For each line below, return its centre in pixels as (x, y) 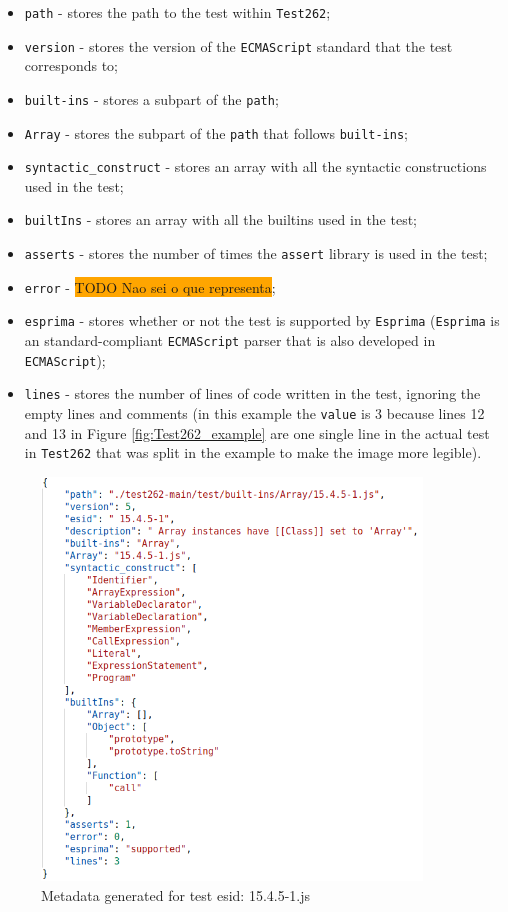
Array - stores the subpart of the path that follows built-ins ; (216, 132)
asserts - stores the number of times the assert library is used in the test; (256, 253)
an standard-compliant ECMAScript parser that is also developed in (230, 340)
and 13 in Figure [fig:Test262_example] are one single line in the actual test (257, 432)
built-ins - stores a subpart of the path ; (151, 98)
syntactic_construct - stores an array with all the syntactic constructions (255, 166)
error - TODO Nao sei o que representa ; (150, 286)
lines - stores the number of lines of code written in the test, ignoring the (252, 393)
